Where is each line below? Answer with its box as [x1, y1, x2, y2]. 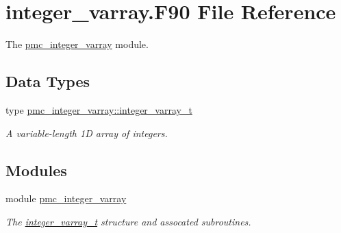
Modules [5, 159, 67, 180]
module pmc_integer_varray [5, 191, 127, 206]
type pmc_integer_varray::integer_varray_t [5, 102, 192, 116]
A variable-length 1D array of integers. [5, 125, 168, 140]
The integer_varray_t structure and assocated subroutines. [5, 214, 251, 228]
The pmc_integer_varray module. [5, 37, 149, 51]
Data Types [5, 71, 90, 92]
